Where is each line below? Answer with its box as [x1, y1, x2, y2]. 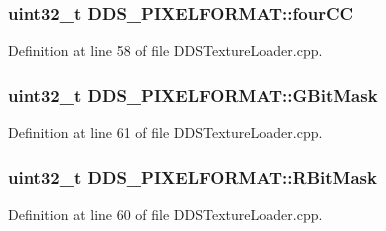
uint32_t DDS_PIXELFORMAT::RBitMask [8, 164, 377, 189]
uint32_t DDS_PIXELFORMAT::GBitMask [8, 82, 378, 107]
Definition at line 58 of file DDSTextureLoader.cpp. [8, 40, 323, 61]
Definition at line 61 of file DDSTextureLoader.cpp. [8, 122, 323, 143]
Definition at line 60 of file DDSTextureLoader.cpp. [8, 203, 323, 224]
